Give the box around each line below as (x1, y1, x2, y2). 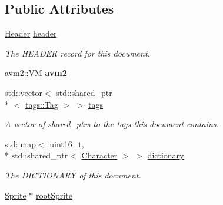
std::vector (5, 86, 42, 98)
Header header (5, 27, 57, 39)
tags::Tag (25, 98, 58, 110)
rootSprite (35, 189, 72, 201)
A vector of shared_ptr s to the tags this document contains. (5, 118, 219, 130)
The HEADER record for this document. (5, 47, 150, 59)
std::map (5, 137, 36, 150)
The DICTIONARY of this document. (5, 168, 141, 181)
